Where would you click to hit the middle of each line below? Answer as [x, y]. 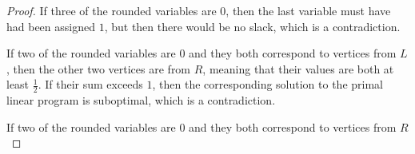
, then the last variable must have [308, 10]
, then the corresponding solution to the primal [268, 84]
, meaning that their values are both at [298, 68]
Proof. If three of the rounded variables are [112, 10]
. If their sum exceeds [90, 84]
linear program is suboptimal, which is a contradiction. [141, 100]
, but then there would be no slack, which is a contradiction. [252, 26]
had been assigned [51, 26]
